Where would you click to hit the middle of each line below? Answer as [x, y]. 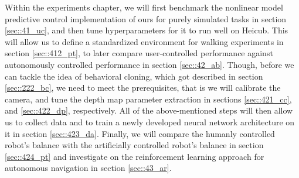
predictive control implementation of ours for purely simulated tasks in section [146, 18]
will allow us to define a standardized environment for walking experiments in [144, 41]
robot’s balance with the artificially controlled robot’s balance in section [134, 145]
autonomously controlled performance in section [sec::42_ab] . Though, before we [149, 64]
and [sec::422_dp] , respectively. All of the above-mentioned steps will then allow [149, 110]
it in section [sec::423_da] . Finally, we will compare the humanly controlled [140, 133]
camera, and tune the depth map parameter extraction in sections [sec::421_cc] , [148, 99]
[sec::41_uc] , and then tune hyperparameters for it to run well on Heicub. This [147, 30]
